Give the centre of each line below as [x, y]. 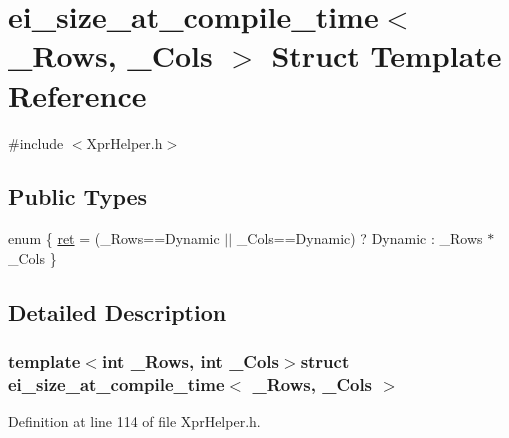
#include [36, 142]
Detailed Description [117, 311]
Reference [77, 94]
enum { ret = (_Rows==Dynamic [114, 238]
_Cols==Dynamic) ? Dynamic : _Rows [359, 238]
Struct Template [386, 55]
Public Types [78, 196]
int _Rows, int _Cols [190, 361]
